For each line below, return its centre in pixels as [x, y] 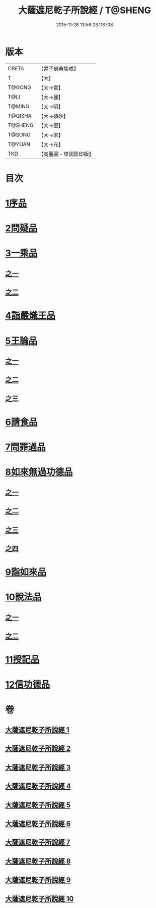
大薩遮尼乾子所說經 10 [40, 899]
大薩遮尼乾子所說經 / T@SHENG [85, 10]
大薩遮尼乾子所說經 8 [38, 861]
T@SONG [19, 134]
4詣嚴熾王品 [30, 316]
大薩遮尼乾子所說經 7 [38, 843]
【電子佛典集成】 [59, 69]
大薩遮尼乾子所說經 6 [38, 823]
